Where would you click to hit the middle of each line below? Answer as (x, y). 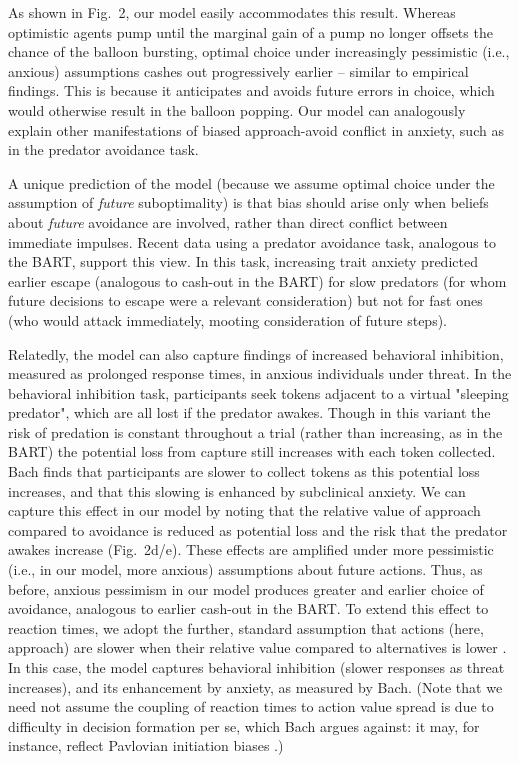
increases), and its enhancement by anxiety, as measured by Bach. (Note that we (255, 686)
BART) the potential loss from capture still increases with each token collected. (252, 451)
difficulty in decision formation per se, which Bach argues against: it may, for (244, 725)
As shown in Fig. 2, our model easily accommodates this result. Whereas (232, 12)
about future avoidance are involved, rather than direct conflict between (228, 221)
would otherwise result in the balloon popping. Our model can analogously (237, 109)
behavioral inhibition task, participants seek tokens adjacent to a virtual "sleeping (258, 392)
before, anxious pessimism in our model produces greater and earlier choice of (246, 588)
